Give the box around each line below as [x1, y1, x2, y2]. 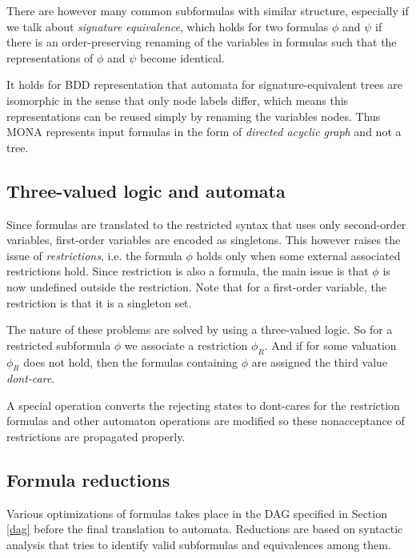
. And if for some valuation [264, 336, 397, 353]
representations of [6, 49, 94, 66]
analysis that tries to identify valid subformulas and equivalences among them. [6, 536, 391, 553]
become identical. [140, 49, 225, 66]
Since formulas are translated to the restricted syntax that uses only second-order [6, 215, 406, 232]
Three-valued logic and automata [6, 178, 286, 203]
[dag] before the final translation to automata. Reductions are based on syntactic [6, 520, 403, 537]
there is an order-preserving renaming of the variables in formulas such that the [6, 34, 397, 50]
